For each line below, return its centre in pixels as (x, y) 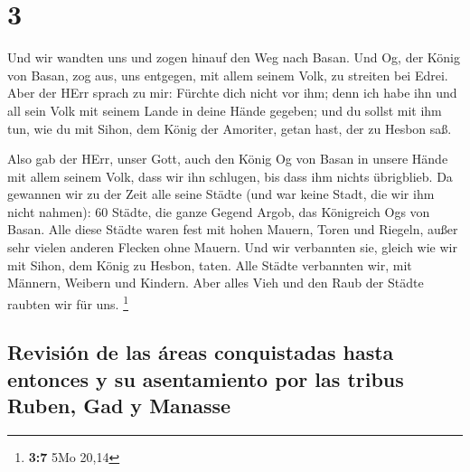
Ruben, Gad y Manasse (119, 406)
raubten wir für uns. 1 (68, 302)
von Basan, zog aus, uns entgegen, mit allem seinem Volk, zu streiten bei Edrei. (228, 75)
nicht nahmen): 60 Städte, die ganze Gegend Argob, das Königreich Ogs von (219, 211)
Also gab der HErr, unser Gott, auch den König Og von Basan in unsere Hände (228, 159)
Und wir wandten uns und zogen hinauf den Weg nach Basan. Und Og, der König (234, 57)
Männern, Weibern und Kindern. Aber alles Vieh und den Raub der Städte (216, 283)
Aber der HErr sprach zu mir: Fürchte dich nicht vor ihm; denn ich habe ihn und (232, 93)
